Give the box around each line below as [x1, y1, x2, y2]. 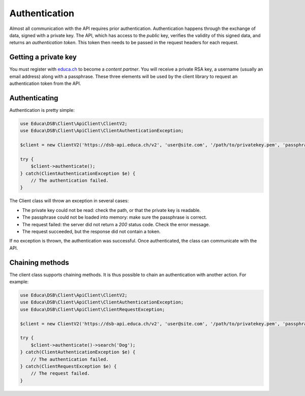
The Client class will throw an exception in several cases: [9, 198, 129, 204]
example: [9, 279, 29, 285]
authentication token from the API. [9, 80, 81, 86]
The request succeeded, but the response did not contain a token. [22, 228, 161, 234]
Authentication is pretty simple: [9, 107, 75, 113]
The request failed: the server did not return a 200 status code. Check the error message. [22, 221, 210, 227]
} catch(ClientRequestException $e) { [20, 363, 117, 369]
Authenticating [9, 94, 58, 102]
